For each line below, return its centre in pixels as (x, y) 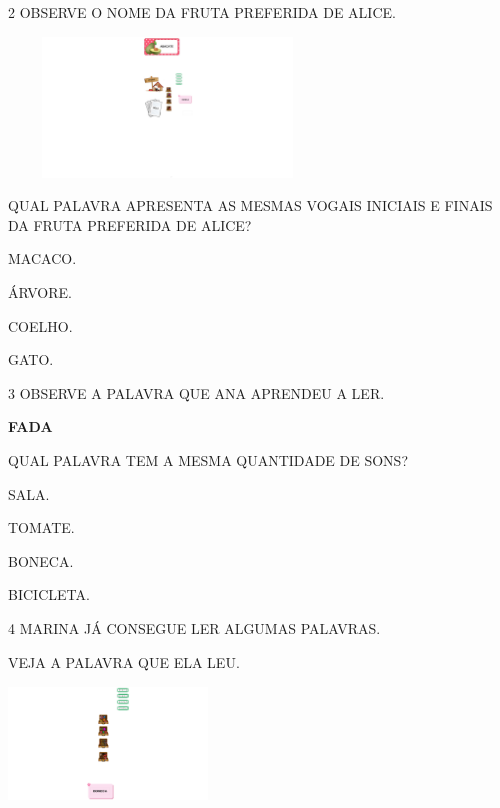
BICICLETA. (49, 594)
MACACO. (42, 258)
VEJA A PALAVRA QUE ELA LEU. (124, 661)
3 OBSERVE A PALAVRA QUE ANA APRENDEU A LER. (196, 392)
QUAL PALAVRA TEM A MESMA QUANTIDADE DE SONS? (208, 459)
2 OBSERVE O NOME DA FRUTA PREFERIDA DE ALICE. (202, 12)
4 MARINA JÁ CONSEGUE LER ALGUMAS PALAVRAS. (194, 627)
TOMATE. (41, 527)
